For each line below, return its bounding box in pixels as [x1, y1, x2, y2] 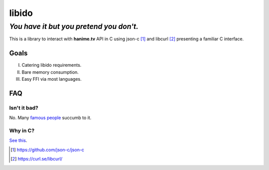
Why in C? [9, 127, 35, 134]
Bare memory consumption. [21, 69, 79, 75]
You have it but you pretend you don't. [9, 22, 139, 31]
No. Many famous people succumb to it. [9, 115, 92, 121]
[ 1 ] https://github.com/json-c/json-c [10, 147, 85, 153]
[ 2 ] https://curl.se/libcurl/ [10, 156, 63, 162]
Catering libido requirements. [21, 62, 82, 68]
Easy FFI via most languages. [21, 76, 82, 82]
